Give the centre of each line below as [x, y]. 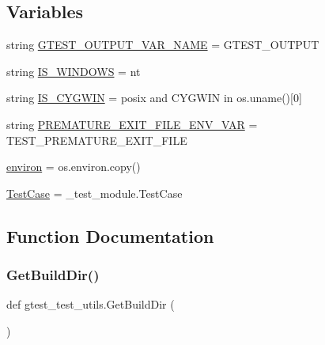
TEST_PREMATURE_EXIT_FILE [97, 140]
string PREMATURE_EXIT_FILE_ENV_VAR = [132, 124]
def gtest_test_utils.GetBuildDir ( [91, 304]
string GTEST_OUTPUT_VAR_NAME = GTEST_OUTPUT [163, 45]
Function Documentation [110, 235]
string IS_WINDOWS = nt [74, 71]
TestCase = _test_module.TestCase [94, 193]
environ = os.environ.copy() [74, 167]
